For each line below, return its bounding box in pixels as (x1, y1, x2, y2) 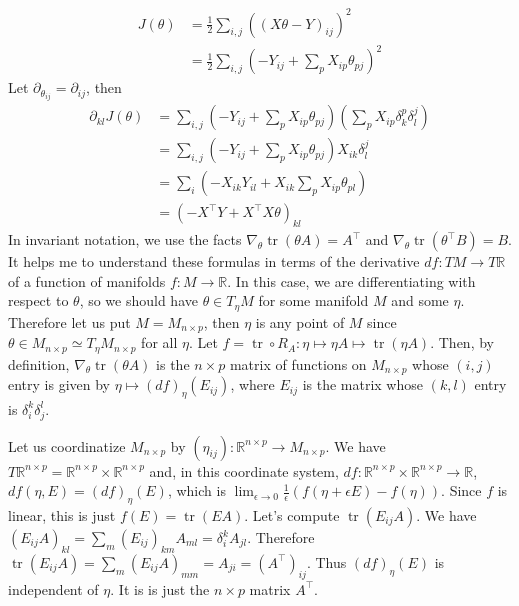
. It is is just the (110, 578, 210, 599)
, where (230, 374, 275, 395)
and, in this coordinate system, (149, 460, 339, 481)
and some (391, 290, 449, 311)
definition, (8, 353, 70, 374)
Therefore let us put (8, 311, 131, 332)
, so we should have (79, 290, 198, 311)
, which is (167, 480, 226, 501)
